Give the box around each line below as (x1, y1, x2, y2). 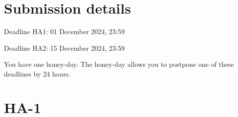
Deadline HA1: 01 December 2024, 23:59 (4, 26, 125, 37)
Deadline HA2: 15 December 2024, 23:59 (4, 42, 125, 53)
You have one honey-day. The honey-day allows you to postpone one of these (4, 59, 234, 69)
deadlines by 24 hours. (4, 68, 71, 78)
